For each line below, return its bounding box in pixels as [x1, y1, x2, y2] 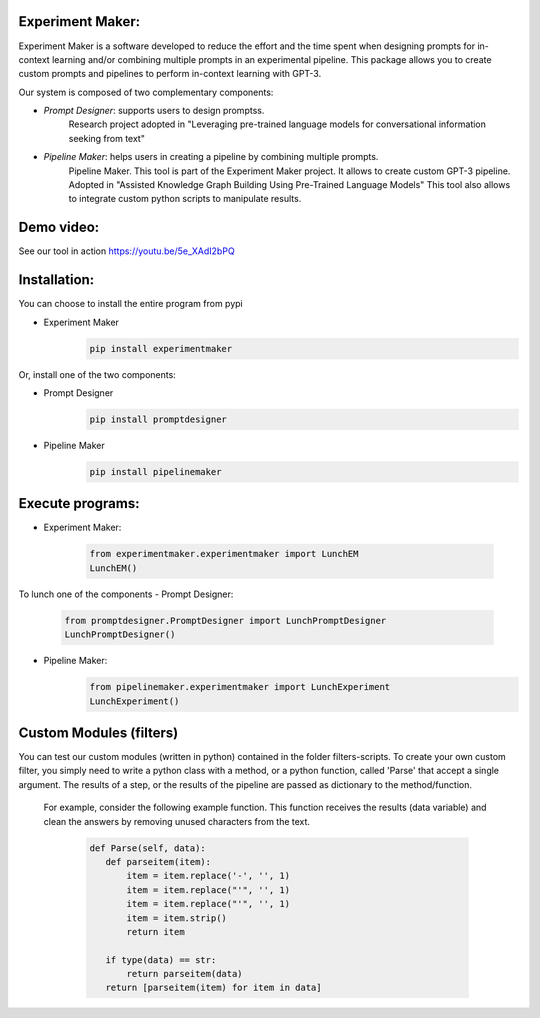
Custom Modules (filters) [18, 724, 179, 741]
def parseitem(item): [105, 856, 212, 867]
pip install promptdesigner [89, 413, 227, 425]
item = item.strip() [126, 912, 227, 924]
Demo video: [18, 219, 100, 236]
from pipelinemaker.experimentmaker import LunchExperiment [89, 681, 391, 693]
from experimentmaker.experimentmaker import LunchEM [89, 548, 359, 560]
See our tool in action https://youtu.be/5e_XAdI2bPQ [18, 245, 235, 257]
